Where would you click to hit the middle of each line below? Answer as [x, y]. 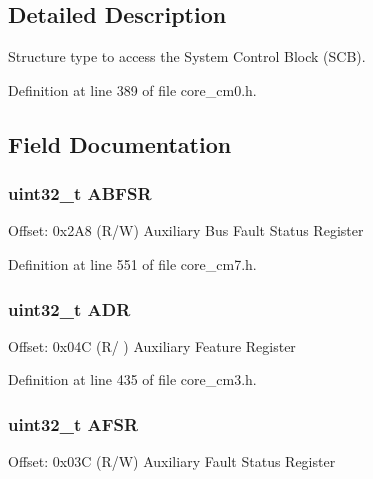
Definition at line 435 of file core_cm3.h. [132, 379]
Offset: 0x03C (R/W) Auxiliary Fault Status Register [172, 461]
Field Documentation [120, 143]
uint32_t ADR [69, 308]
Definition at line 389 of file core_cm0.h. [132, 89]
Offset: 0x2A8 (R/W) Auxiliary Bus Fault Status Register [186, 230]
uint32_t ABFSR [80, 193]
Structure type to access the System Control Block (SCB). [187, 56]
